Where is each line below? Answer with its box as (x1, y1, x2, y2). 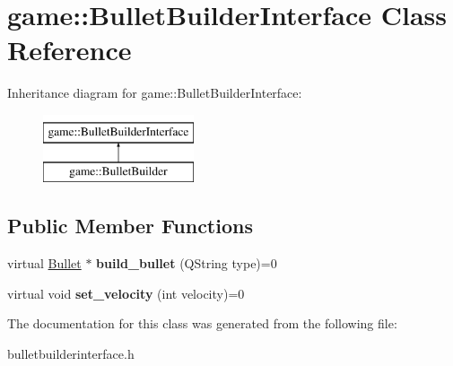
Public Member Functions (7, 212, 253, 240)
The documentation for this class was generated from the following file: (7, 314, 397, 333)
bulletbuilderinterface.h (7, 344, 135, 363)
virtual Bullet (7, 254, 82, 273)
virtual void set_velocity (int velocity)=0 (7, 283, 245, 302)
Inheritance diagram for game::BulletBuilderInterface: (7, 83, 302, 102)
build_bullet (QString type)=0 (96, 254, 277, 273)
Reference (7, 31, 132, 68)
